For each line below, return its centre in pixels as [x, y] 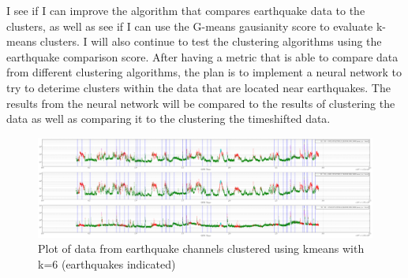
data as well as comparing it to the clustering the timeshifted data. [168, 119]
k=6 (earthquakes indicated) [107, 264]
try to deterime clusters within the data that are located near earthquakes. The [198, 87]
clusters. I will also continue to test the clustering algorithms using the [211, 41]
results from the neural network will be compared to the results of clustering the [201, 103]
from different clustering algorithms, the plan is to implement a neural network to [204, 72]
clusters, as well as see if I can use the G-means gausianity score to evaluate [190, 26]
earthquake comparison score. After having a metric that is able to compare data [202, 56]
